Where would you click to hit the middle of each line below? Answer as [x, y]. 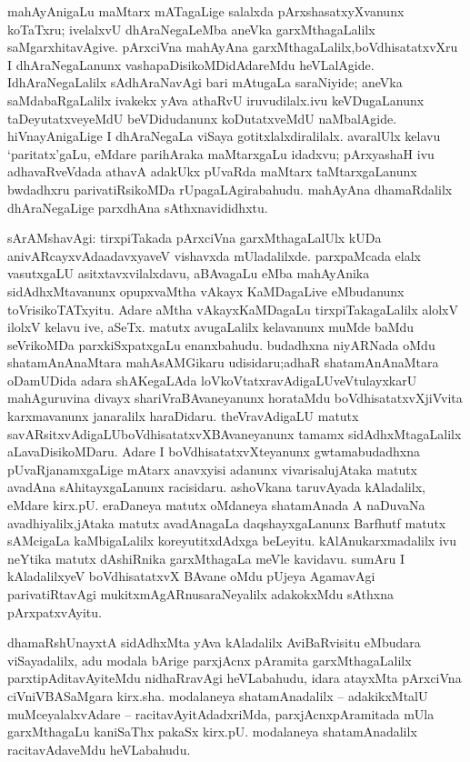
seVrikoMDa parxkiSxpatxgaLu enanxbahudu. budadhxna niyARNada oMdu [221, 344]
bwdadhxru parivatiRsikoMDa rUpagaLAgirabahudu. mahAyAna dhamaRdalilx [230, 189]
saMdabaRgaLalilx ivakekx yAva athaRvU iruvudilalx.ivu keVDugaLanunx [216, 100]
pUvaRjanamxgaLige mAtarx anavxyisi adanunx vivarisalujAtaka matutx [213, 469]
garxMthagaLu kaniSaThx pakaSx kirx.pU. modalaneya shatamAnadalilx [212, 732]
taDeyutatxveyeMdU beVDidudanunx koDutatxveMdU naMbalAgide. [202, 118]
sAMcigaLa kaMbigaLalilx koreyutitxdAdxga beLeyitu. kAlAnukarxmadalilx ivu [232, 541]
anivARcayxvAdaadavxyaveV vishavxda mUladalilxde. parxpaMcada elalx [214, 255]
